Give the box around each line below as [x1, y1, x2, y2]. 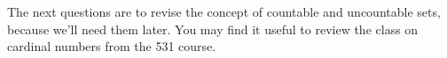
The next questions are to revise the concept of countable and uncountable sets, [7, 3, 441, 20]
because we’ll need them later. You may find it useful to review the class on [7, 19, 419, 38]
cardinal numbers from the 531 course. [7, 37, 216, 55]
